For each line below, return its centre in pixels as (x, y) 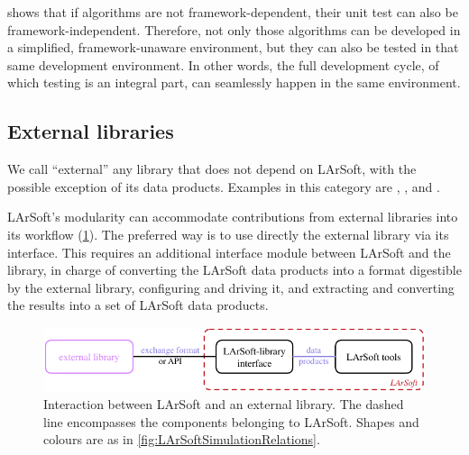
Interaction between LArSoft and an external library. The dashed (224, 404)
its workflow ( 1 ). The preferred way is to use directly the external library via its (228, 234)
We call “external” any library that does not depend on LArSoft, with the (212, 169)
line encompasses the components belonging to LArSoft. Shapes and (231, 421)
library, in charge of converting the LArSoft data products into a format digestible (234, 270)
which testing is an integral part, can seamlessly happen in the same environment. (234, 82)
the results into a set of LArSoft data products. (138, 305)
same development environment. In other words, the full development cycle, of (223, 64)
